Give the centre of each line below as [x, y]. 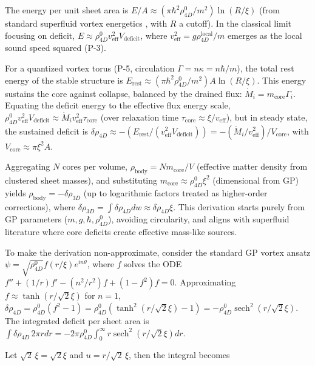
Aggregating [28, 166]
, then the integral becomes [179, 355]
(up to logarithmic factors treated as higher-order [175, 192]
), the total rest [266, 68]
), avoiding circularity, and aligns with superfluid [198, 219]
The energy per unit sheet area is [67, 10]
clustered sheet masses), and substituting [81, 180]
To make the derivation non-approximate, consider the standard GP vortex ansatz [158, 252]
